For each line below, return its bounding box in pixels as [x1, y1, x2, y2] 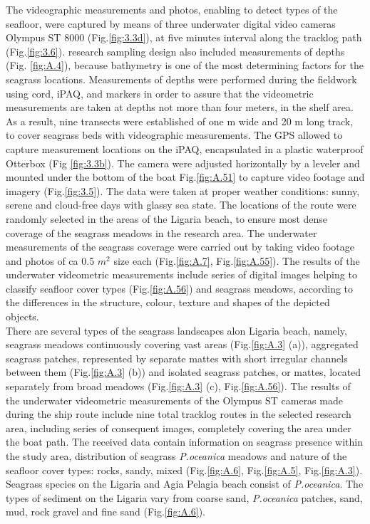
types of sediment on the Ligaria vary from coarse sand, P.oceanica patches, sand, [6, 490, 363, 505]
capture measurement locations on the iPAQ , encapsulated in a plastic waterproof [6, 141, 364, 156]
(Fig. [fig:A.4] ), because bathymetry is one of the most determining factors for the [6, 58, 364, 73]
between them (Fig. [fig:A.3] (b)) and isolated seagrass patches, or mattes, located [6, 365, 361, 379]
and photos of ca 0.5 [6, 253, 95, 268]
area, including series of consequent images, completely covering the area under [6, 420, 351, 435]
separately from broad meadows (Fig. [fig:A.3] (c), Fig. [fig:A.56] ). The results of [6, 379, 351, 394]
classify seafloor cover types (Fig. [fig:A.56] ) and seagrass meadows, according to [6, 281, 354, 295]
